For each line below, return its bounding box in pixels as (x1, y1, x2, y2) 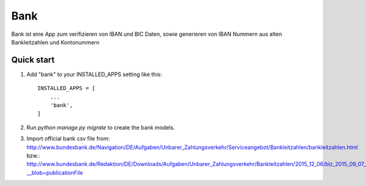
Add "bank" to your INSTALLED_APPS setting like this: (26, 71, 162, 78)
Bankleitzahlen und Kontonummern (11, 38, 100, 46)
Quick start (11, 55, 55, 65)
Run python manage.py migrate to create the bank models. (26, 123, 175, 131)
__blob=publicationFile (26, 169, 84, 176)
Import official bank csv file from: (26, 135, 110, 142)
